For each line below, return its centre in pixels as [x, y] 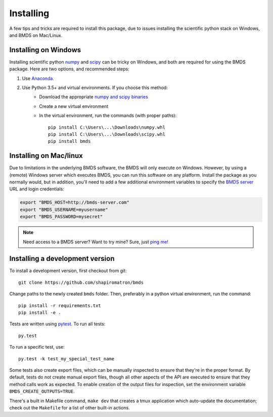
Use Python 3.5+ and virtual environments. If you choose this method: [95, 88]
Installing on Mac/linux [46, 156]
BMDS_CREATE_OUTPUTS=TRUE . [42, 391]
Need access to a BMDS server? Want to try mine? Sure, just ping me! [96, 242]
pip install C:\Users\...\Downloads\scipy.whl [107, 134]
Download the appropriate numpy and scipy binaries [94, 97]
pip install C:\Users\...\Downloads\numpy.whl [107, 127]
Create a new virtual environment [74, 106]
